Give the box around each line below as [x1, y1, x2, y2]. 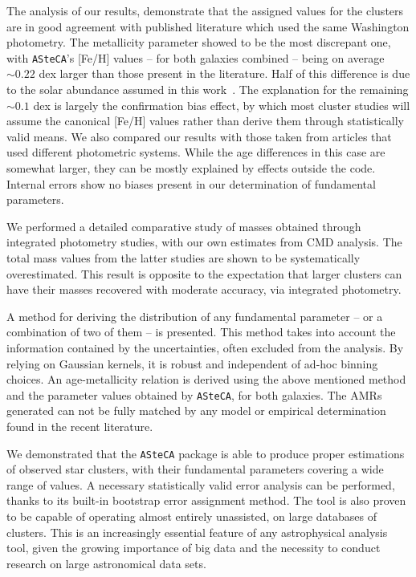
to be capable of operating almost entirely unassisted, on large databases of [6, 508, 377, 524]
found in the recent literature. [6, 417, 153, 434]
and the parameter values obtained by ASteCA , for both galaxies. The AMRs [6, 386, 382, 403]
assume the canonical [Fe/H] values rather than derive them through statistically [6, 112, 405, 129]
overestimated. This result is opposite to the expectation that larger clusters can [6, 265, 402, 282]
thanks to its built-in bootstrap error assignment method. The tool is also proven [6, 492, 406, 509]
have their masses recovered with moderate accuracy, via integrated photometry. [6, 281, 402, 298]
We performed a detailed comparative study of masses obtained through [6, 217, 361, 234]
